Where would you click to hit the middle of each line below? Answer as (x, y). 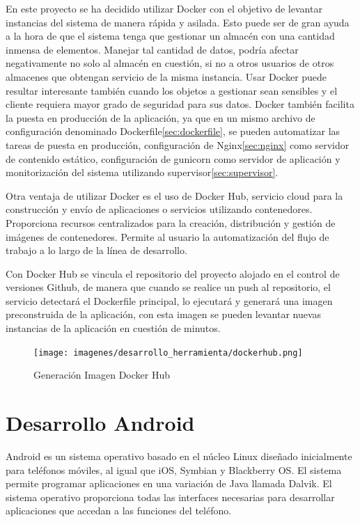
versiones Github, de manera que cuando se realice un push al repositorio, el (168, 287)
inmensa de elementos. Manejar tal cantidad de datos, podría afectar (152, 49)
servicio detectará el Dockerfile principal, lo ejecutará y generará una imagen (169, 300)
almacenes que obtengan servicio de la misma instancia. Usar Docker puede (166, 76)
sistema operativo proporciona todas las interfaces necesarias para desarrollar (170, 497)
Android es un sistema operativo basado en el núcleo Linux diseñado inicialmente (179, 456)
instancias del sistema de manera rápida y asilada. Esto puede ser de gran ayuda (178, 22)
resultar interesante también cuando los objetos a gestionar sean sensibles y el (172, 90)
